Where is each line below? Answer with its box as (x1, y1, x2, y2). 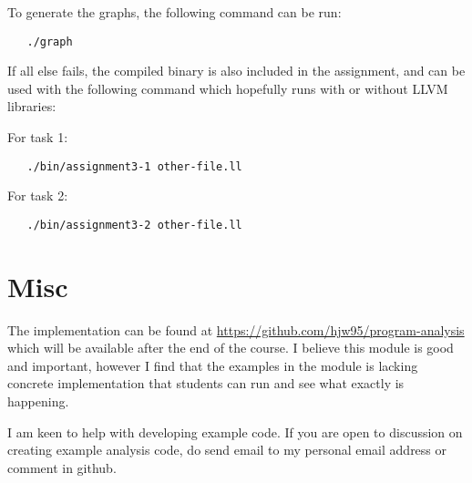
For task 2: (7, 186, 68, 205)
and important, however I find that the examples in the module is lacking (7, 355, 418, 375)
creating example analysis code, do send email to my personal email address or (7, 440, 447, 459)
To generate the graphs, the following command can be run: (7, 3, 342, 21)
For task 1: (7, 128, 68, 147)
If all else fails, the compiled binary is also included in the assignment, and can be (7, 61, 466, 80)
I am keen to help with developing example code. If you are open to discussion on (7, 422, 463, 441)
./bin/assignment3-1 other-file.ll (26, 159, 242, 173)
